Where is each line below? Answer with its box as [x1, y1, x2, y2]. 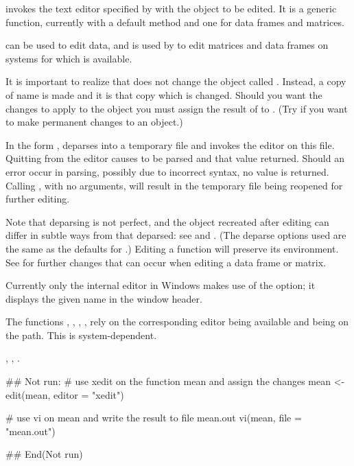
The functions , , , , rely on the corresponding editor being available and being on [5, 314, 349, 329]
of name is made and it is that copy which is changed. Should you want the [5, 87, 322, 102]
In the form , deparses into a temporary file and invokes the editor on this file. [5, 137, 335, 152]
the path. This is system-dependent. [5, 327, 157, 342]
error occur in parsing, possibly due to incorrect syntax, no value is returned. [5, 164, 329, 178]
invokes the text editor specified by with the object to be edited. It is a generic [5, 1, 337, 15]
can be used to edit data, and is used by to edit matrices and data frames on [5, 38, 329, 52]
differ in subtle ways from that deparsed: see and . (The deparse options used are [5, 228, 346, 242]
